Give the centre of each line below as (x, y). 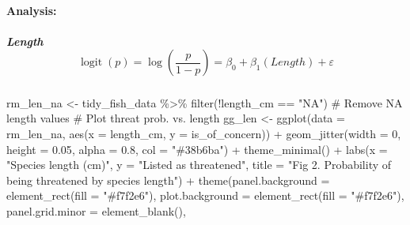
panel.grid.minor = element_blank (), (96, 210)
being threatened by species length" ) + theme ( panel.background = (168, 180)
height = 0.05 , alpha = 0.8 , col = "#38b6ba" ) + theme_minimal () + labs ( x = (197, 149)
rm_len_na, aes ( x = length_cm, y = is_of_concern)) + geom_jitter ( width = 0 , (204, 133)
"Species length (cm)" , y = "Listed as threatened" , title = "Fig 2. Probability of (199, 165)
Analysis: (32, 10)
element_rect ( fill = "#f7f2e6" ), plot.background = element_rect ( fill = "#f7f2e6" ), (205, 195)
